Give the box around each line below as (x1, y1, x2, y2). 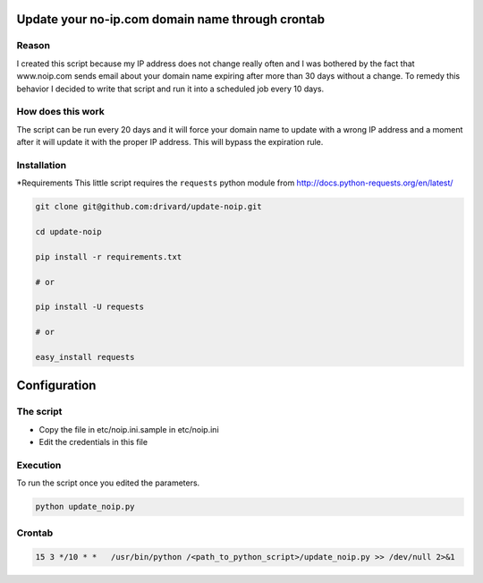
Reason (16, 39, 51, 52)
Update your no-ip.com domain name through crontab (16, 12, 326, 27)
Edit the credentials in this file (38, 437, 148, 448)
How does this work (16, 106, 105, 118)
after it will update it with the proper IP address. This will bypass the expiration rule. (16, 137, 324, 148)
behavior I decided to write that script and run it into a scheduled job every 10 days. (16, 83, 325, 94)
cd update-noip (35, 227, 102, 236)
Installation (16, 159, 67, 171)
